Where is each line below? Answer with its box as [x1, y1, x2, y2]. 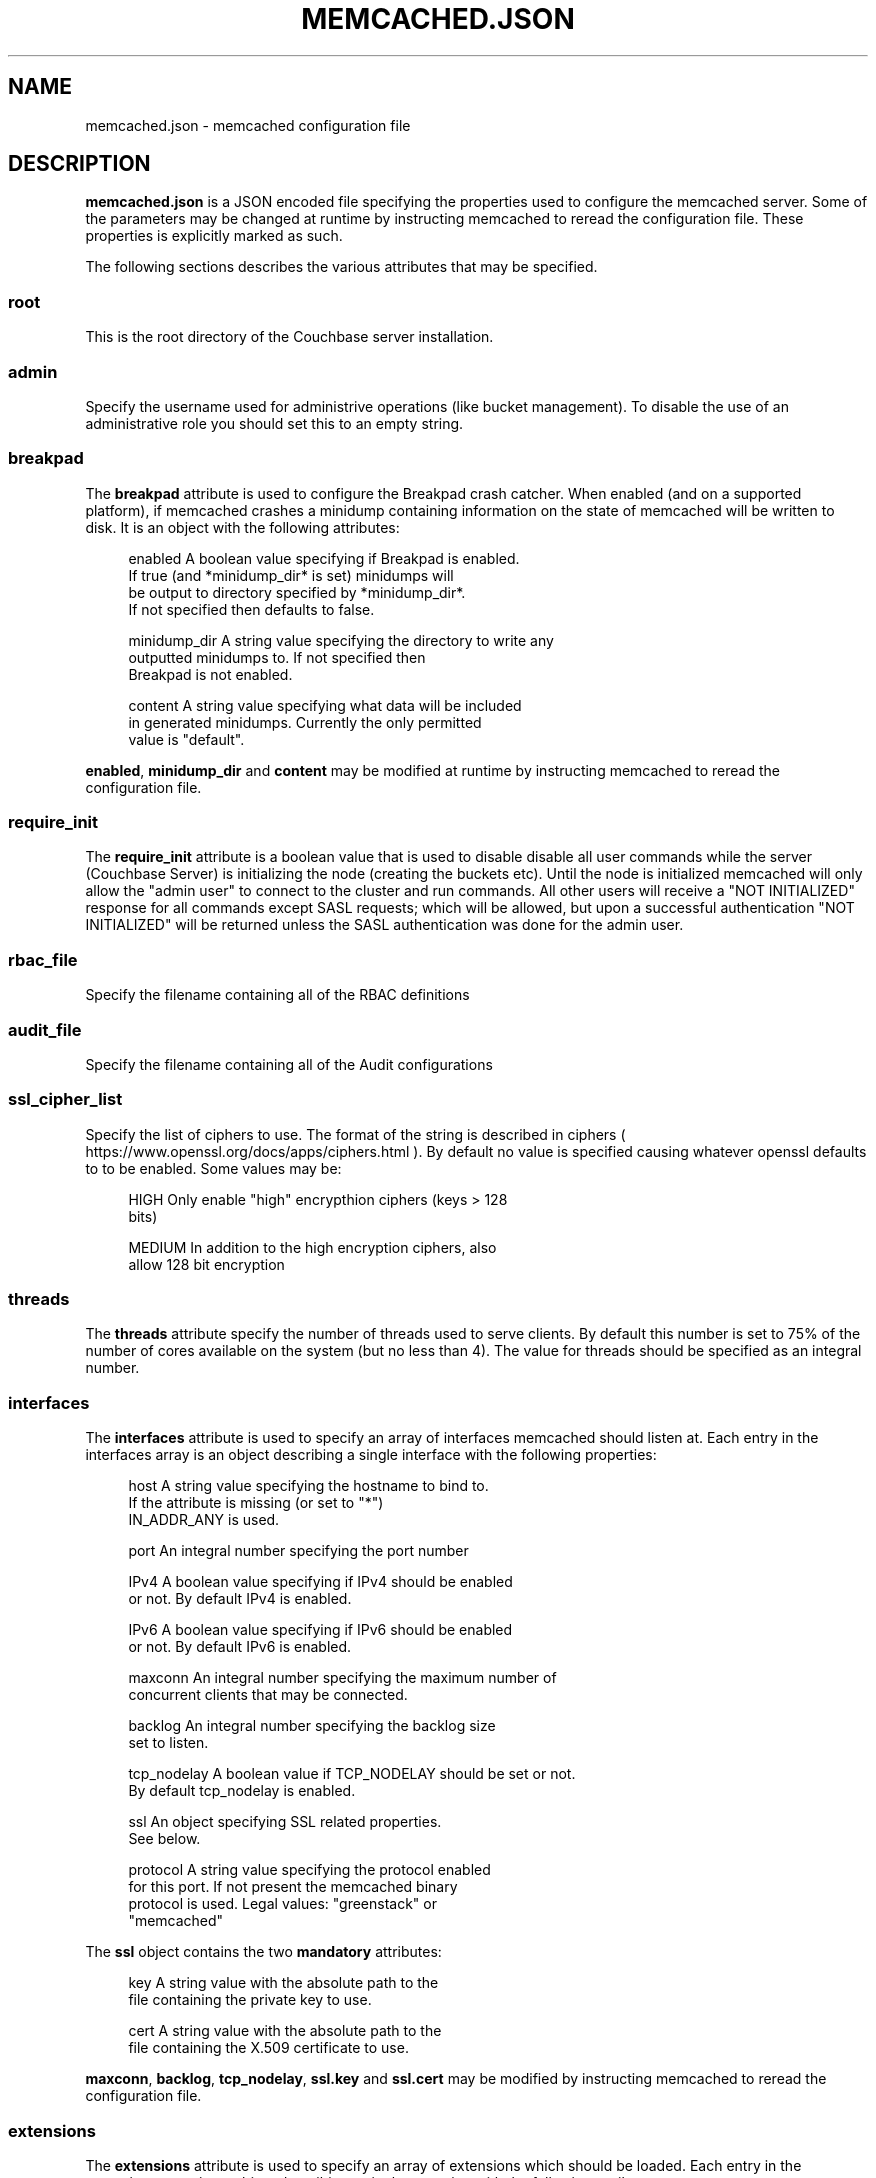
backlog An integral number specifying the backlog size [128, 1717, 496, 1735]
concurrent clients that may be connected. [128, 1686, 408, 1704]
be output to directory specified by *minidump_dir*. [128, 583, 466, 601]
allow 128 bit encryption [128, 1255, 285, 1273]
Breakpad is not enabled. [128, 665, 293, 683]
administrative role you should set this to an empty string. [85, 414, 464, 432]
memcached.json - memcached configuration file [85, 116, 411, 134]
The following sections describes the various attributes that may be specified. [85, 258, 598, 276]
